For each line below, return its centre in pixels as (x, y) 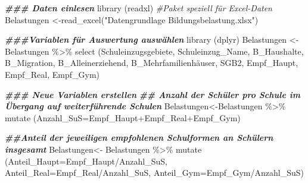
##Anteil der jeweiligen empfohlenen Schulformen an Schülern (139, 138)
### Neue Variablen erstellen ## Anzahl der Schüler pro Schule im (153, 94)
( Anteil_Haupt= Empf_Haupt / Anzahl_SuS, (86, 161)
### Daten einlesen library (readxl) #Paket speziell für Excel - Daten (139, 8)
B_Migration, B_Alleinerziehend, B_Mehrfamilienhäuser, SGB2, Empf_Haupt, (152, 63)
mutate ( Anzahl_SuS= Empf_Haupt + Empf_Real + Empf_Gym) (123, 117)
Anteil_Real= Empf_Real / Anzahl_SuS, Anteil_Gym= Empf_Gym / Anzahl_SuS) (155, 173)
